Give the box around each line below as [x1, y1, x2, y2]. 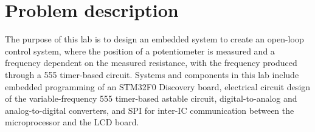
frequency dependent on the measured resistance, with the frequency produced [5, 56, 297, 69]
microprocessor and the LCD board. [5, 116, 139, 128]
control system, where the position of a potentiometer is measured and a [5, 44, 275, 57]
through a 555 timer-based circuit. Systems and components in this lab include [5, 68, 299, 81]
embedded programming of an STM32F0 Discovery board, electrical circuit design [5, 80, 311, 93]
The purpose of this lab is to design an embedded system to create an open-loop [5, 33, 304, 45]
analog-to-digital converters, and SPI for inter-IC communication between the [5, 104, 294, 116]
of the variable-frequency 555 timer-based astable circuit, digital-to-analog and [5, 92, 297, 105]
